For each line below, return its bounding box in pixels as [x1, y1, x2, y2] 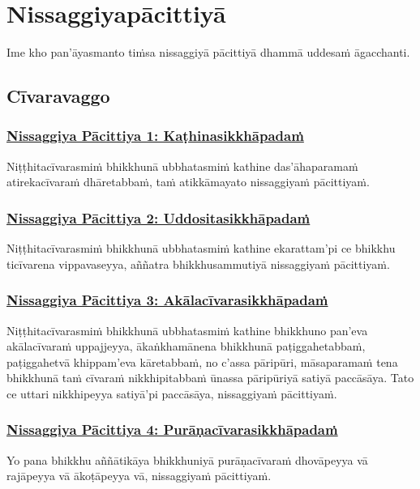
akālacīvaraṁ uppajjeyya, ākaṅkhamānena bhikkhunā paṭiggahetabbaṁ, [6, 338, 366, 355]
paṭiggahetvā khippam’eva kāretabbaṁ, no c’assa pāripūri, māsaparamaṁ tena [6, 353, 398, 370]
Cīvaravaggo [6, 83, 110, 108]
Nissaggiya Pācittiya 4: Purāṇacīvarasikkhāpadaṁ [6, 419, 338, 440]
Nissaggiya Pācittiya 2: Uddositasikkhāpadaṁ [6, 207, 311, 227]
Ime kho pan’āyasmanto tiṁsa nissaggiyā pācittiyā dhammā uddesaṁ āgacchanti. [6, 44, 410, 61]
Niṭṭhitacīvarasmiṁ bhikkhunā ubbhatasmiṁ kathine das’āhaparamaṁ [6, 157, 358, 174]
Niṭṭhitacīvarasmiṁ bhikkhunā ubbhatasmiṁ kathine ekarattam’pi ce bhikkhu [6, 240, 396, 257]
